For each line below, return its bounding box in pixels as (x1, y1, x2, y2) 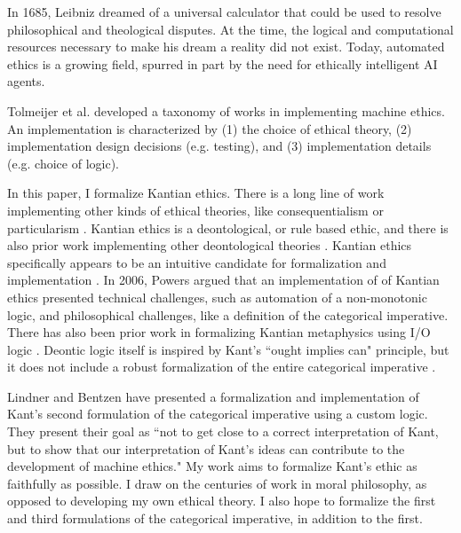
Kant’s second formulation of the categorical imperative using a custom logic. (7, 404, 428, 423)
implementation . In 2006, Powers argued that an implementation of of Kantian (7, 270, 440, 289)
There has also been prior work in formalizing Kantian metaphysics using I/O (7, 323, 431, 341)
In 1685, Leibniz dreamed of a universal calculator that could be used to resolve (7, 3, 441, 20)
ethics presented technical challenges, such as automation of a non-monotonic (7, 287, 427, 306)
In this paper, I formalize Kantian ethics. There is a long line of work (7, 184, 385, 202)
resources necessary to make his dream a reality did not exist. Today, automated (7, 37, 445, 56)
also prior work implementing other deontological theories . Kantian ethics (7, 236, 412, 255)
